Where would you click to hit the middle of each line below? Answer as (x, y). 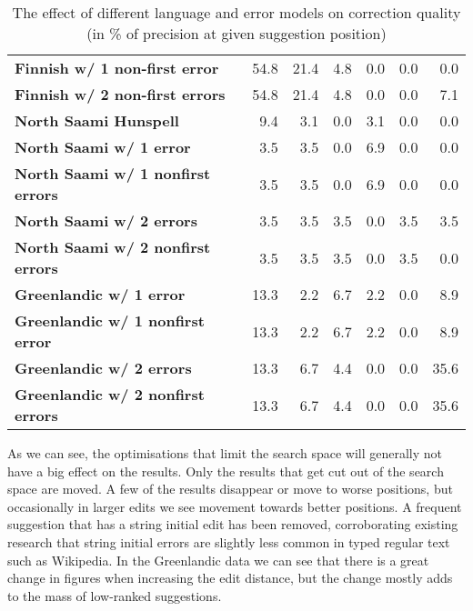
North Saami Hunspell (97, 120)
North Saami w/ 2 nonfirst (113, 247)
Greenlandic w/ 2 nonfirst (110, 394)
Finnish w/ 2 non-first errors (120, 94)
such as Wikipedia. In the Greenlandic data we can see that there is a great (218, 560)
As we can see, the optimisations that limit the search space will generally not (225, 453)
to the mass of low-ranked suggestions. (115, 595)
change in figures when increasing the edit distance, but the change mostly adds (230, 578)
